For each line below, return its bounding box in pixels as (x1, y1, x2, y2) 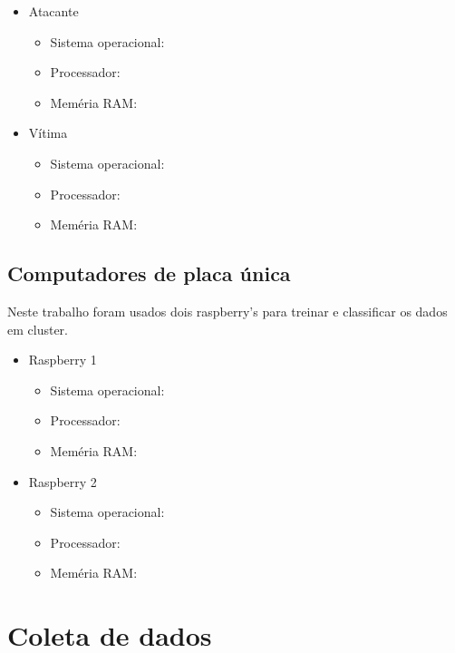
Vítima (28, 123, 68, 142)
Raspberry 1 (28, 350, 97, 369)
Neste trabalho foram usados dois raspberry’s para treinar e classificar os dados (7, 301, 448, 320)
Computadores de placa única (7, 259, 291, 288)
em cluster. (7, 319, 68, 338)
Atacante (28, 2, 79, 20)
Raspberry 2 (28, 472, 97, 491)
